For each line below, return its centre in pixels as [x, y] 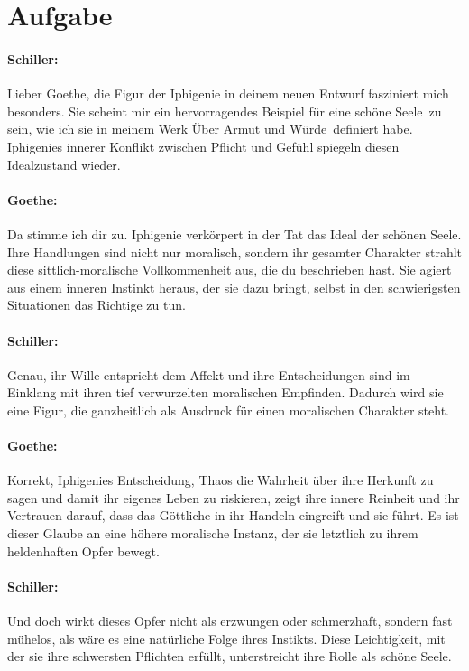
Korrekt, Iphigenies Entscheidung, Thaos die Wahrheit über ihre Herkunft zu [221, 480]
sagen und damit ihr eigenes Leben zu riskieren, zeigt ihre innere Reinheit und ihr [234, 497]
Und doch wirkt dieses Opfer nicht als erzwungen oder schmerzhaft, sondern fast [230, 621]
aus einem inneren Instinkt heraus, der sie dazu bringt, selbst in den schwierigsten [234, 287]
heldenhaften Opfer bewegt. [83, 550]
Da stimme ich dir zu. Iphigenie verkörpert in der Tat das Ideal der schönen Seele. [234, 233]
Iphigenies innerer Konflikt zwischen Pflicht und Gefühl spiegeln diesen [203, 146]
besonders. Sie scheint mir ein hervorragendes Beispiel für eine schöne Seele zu [225, 111]
